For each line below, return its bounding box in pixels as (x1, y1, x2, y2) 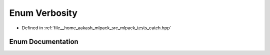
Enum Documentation (9, 38, 78, 46)
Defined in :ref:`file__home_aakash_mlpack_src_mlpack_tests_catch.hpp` (21, 25, 171, 31)
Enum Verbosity (9, 7, 77, 18)
